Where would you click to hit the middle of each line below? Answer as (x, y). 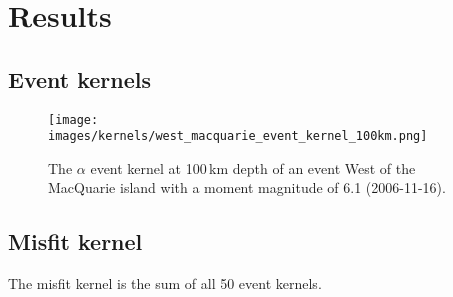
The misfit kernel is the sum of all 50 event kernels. (165, 283)
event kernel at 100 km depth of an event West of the (253, 167)
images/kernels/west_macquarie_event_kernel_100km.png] (238, 136)
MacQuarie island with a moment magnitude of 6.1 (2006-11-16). (247, 187)
